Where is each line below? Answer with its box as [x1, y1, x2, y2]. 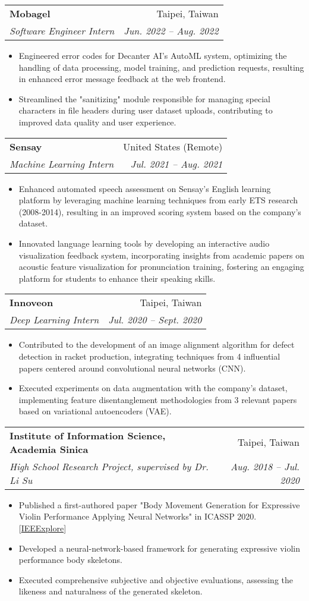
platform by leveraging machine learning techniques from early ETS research [18, 194, 298, 206]
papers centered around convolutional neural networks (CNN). [18, 361, 246, 374]
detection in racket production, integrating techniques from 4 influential [18, 350, 280, 362]
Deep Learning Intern [10, 313, 99, 327]
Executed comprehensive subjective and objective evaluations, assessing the [18, 573, 293, 586]
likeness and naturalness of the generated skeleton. [18, 585, 203, 597]
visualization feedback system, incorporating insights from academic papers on [18, 248, 304, 261]
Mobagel [10, 7, 51, 20]
